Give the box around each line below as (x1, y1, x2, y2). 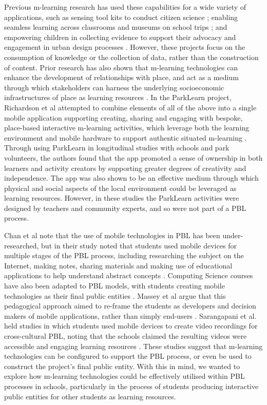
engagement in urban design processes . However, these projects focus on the (4, 42, 245, 52)
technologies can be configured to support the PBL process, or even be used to (4, 351, 252, 361)
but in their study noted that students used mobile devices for (41, 240, 237, 250)
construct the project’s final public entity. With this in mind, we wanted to (4, 360, 240, 371)
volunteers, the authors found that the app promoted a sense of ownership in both (4, 152, 263, 163)
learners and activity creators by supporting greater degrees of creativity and (4, 162, 246, 173)
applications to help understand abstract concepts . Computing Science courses (4, 270, 253, 281)
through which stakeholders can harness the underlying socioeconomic (4, 82, 224, 92)
